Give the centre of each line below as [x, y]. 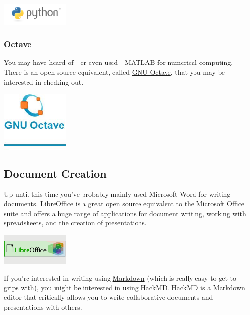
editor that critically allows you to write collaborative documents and [109, 297]
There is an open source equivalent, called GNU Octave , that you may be [114, 72]
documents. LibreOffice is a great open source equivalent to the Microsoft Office [124, 204]
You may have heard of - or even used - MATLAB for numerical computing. [119, 62]
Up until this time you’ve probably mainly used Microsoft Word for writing [117, 194]
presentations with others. [43, 307]
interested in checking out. [44, 81]
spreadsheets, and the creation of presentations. [75, 223]
